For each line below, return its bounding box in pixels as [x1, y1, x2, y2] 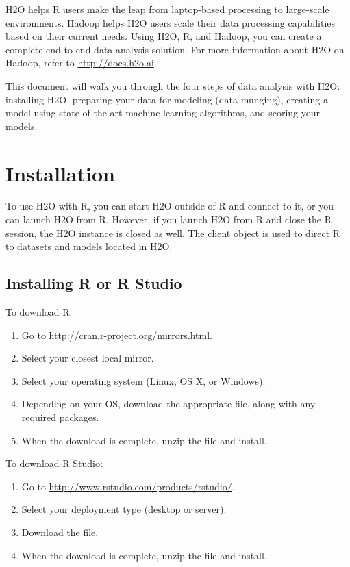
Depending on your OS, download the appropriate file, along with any [21, 396, 316, 411]
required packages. [21, 410, 99, 425]
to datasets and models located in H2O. [5, 239, 173, 253]
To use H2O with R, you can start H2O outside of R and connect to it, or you [5, 199, 334, 213]
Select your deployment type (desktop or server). [21, 502, 227, 516]
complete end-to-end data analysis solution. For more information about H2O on [5, 42, 345, 56]
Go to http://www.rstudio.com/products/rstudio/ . [21, 479, 235, 493]
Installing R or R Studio [5, 273, 182, 294]
